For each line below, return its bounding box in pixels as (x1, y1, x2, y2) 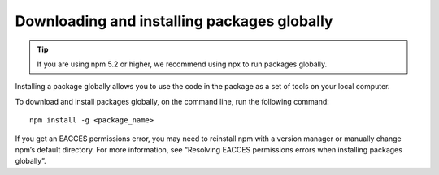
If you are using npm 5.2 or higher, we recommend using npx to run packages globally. (37, 59, 328, 69)
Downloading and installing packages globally (15, 12, 333, 30)
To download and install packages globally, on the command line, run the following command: (15, 96, 329, 106)
